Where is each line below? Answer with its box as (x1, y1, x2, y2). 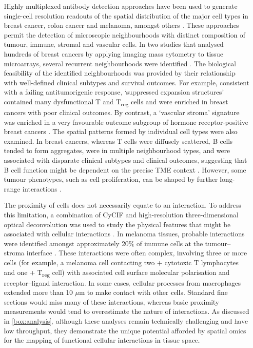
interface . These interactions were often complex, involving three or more (26, 248, 247, 258)
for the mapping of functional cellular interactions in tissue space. (4, 335, 200, 345)
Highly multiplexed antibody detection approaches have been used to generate (4, 1, 237, 11)
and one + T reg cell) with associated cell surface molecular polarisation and (4, 267, 230, 278)
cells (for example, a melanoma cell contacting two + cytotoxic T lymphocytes (4, 257, 239, 267)
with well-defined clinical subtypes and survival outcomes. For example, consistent (4, 77, 250, 87)
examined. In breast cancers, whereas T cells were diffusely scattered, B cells (4, 135, 233, 146)
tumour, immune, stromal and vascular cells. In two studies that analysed (4, 39, 224, 49)
